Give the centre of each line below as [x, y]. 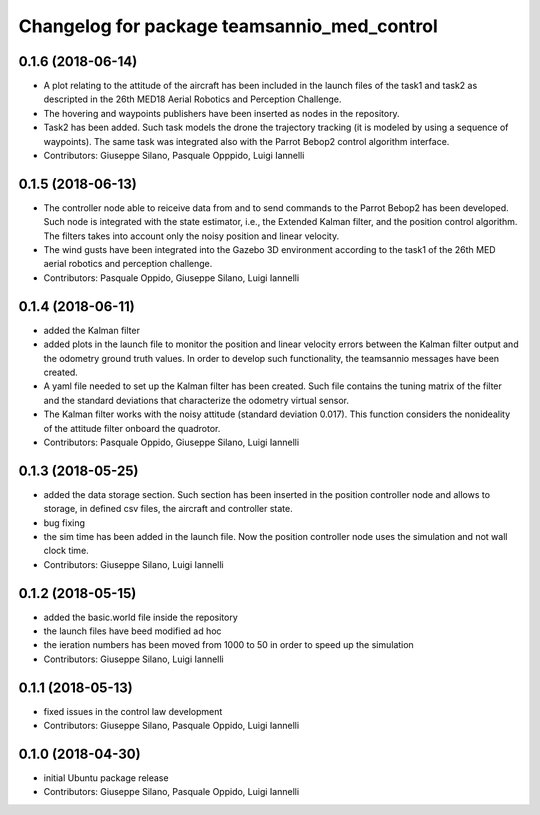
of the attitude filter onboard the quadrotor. [132, 428]
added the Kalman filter [91, 330]
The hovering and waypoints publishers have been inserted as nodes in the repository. [221, 113]
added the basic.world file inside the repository [141, 617]
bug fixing [64, 522]
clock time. [66, 551]
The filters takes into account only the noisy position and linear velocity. [191, 236]
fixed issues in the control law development [133, 711]
